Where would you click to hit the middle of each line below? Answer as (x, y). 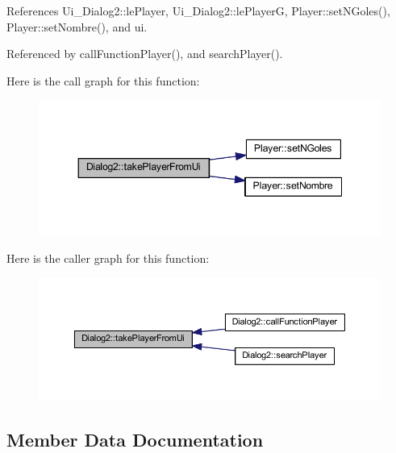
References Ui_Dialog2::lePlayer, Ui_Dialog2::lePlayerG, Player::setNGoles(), (198, 10)
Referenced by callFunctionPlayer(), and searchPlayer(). (145, 54)
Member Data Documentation (135, 439)
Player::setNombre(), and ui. (77, 26)
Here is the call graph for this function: (103, 80)
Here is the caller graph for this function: (108, 258)
